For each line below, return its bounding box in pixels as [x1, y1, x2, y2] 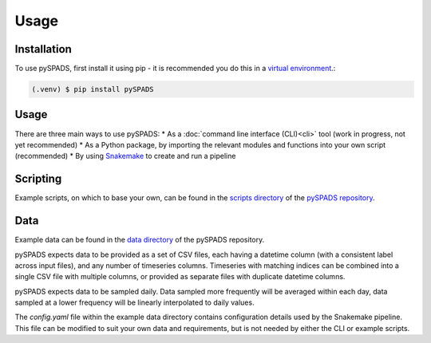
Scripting [14, 172, 62, 186]
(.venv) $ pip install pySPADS [31, 85, 155, 94]
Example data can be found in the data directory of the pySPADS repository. [14, 235, 265, 245]
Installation [14, 42, 72, 56]
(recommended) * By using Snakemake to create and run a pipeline [14, 152, 236, 161]
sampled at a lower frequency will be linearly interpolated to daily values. [14, 298, 255, 307]
